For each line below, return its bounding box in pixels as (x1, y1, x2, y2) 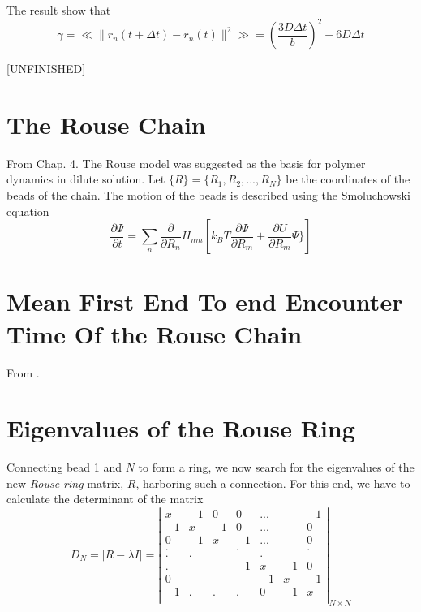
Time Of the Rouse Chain (6, 317, 303, 350)
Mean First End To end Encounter (6, 285, 403, 318)
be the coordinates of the (286, 170, 410, 187)
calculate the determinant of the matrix (6, 490, 204, 507)
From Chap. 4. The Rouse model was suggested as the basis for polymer (6, 154, 366, 171)
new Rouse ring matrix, (6, 474, 124, 491)
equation (6, 202, 49, 219)
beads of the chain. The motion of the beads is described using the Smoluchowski (6, 187, 410, 203)
